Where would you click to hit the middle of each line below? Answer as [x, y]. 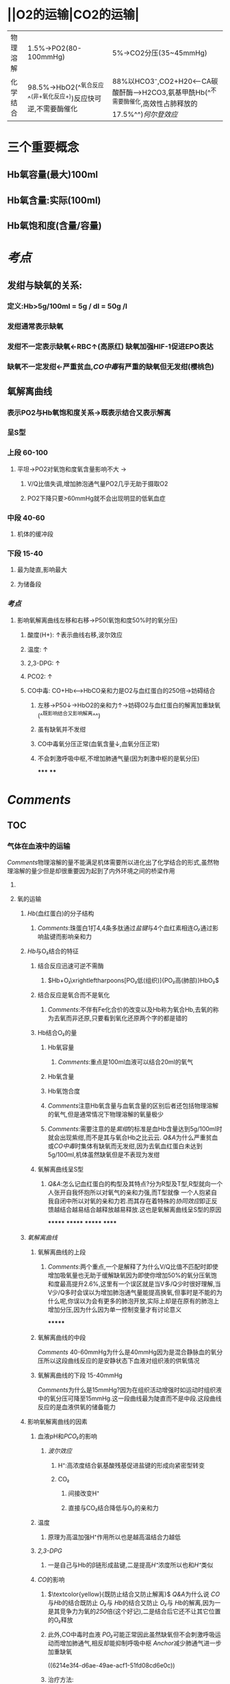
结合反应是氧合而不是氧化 [74, 995]
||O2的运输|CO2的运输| [73, 15]
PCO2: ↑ [40, 676]
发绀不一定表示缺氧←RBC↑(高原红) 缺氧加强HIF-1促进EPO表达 [110, 347]
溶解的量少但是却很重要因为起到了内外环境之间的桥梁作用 [94, 871]
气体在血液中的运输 [39, 846]
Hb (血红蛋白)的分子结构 [61, 913]
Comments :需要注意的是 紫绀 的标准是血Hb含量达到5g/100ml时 [135, 1129]
